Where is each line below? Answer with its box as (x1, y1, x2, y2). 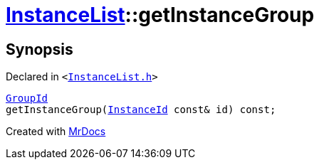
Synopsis (6, 40, 73, 58)
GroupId (6, 92, 48, 105)
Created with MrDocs (6, 125, 106, 138)
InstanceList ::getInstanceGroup (6, 3, 315, 27)
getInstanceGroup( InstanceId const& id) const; (6, 104, 276, 116)
